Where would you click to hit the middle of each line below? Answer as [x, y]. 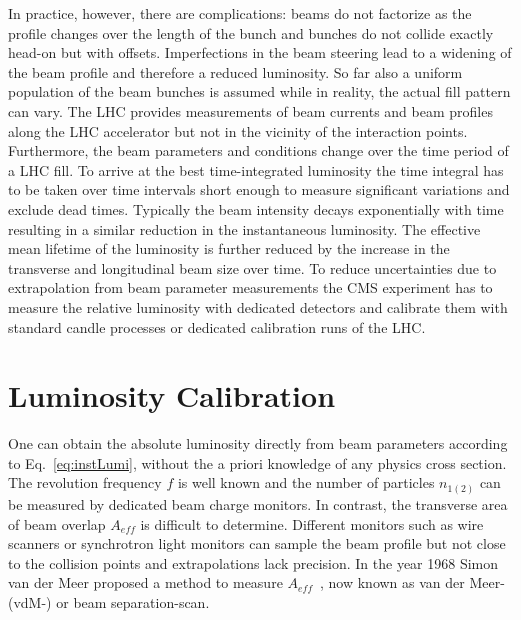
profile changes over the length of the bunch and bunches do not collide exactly [251, 32]
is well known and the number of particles [306, 482]
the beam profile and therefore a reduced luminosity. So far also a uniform [235, 71]
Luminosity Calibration [172, 395]
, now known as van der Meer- [412, 582]
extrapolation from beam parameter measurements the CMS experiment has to [250, 287]
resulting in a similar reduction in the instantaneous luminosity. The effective [244, 228]
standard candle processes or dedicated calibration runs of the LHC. [217, 326]
